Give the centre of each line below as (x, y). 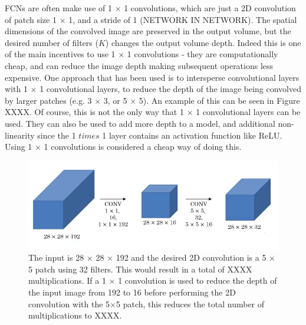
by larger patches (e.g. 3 (48, 100)
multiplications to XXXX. (75, 315)
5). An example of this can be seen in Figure (219, 100)
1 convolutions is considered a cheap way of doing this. (143, 147)
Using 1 (19, 147)
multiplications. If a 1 (67, 280)
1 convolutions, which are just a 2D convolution (210, 8)
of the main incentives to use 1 (60, 54)
